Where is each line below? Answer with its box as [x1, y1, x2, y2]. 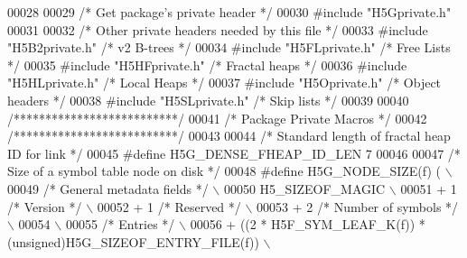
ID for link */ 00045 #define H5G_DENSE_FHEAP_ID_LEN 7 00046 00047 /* [7, 143, 461, 162]
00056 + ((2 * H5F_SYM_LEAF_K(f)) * [190, 215, 425, 234]
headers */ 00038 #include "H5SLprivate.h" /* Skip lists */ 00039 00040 [7, 90, 409, 109]
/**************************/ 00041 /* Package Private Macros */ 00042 [7, 108, 427, 127]
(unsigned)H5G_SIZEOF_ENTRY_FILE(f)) [7, 232, 259, 251]
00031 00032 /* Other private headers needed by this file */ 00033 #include [7, 20, 428, 39]
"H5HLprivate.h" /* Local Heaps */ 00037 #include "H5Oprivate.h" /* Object [7, 73, 442, 92]
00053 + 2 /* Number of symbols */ [257, 197, 459, 216]
